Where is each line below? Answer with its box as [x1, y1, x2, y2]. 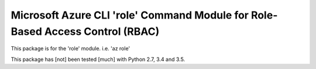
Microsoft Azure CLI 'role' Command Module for [11, 9, 249, 21]
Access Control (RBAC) [44, 25, 160, 38]
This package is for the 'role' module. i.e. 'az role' [11, 45, 130, 52]
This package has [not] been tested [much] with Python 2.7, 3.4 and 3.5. [11, 56, 186, 63]
